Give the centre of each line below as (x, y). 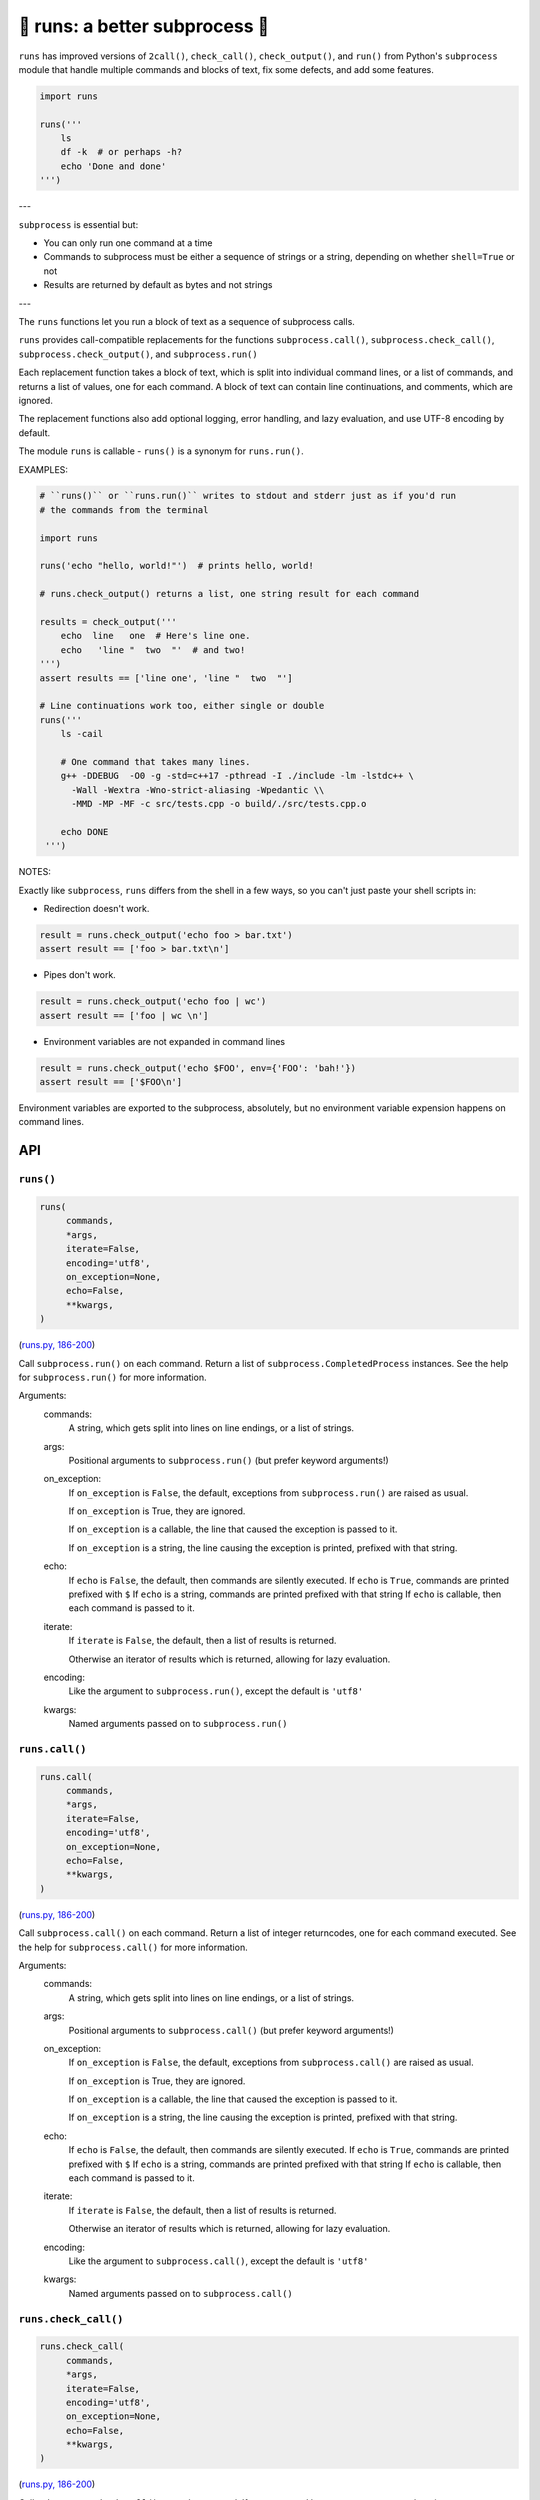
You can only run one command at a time (128, 243)
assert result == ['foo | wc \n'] (124, 1015)
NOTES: (35, 872)
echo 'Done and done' (113, 166)
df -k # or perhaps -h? (121, 152)
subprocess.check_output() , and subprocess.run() (138, 354)
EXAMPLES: (43, 469)
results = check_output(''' (108, 621)
